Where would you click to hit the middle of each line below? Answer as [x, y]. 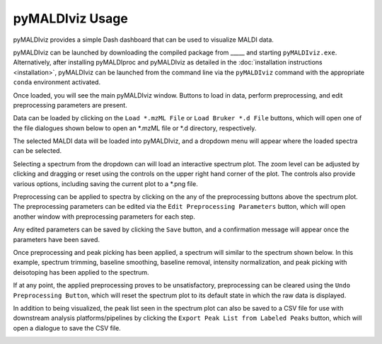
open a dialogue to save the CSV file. [67, 328]
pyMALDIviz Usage [71, 18]
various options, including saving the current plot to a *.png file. [105, 183]
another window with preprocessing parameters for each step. [104, 217]
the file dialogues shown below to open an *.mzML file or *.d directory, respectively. [135, 128]
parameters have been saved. [57, 239]
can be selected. [37, 151]
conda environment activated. [57, 82]
